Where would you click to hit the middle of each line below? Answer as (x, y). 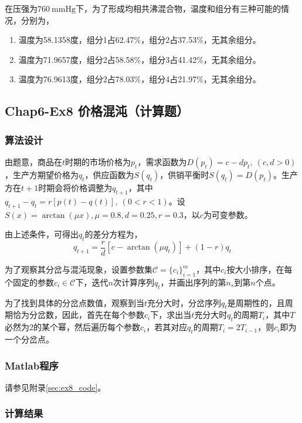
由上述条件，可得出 (42, 234)
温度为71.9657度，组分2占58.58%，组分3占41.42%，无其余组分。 (140, 59)
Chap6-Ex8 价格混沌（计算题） (97, 111)
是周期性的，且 (256, 302)
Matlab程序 (32, 365)
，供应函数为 (109, 174)
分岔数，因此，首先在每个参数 (86, 315)
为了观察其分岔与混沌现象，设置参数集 (79, 269)
